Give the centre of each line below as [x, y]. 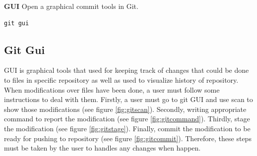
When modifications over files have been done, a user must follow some [112, 89]
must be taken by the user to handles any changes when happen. [102, 148]
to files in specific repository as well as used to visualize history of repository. [121, 79]
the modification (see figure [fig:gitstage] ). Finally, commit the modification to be [127, 128]
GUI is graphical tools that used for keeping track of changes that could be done [127, 70]
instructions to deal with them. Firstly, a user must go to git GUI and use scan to [128, 99]
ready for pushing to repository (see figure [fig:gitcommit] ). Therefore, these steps [128, 138]
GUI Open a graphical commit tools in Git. [71, 6]
